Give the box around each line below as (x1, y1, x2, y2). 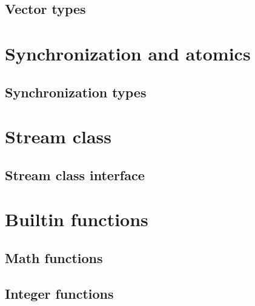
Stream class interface (5, 165, 145, 184)
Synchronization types (5, 82, 147, 101)
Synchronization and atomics (5, 41, 251, 65)
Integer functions (5, 284, 114, 302)
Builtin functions (5, 207, 148, 232)
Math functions (5, 248, 103, 267)
